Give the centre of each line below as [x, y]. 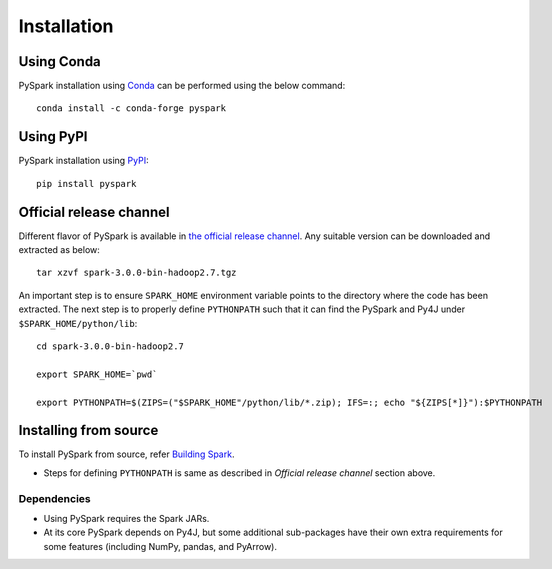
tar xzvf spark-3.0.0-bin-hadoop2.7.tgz [136, 273]
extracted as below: [59, 250]
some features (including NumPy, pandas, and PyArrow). [160, 546]
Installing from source [88, 430]
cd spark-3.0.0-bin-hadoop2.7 [110, 346]
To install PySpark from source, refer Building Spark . [126, 454]
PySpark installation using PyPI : [83, 161]
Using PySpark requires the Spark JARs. [126, 518]
